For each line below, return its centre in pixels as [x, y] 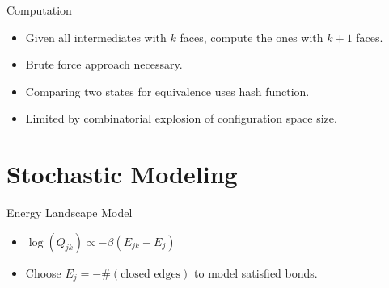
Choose [43, 272]
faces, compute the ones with [252, 37]
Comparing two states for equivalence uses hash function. [167, 91]
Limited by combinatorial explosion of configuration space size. [181, 118]
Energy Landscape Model [70, 213]
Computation [39, 10]
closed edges [151, 274]
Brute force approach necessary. [104, 64]
